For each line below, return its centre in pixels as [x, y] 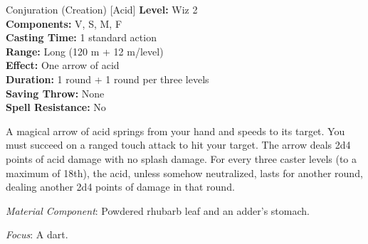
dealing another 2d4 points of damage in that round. [120, 187]
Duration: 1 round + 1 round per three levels [107, 79]
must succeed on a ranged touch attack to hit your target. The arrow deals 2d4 [178, 145]
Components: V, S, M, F [64, 23]
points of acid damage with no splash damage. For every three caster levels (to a [182, 158]
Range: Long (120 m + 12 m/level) [85, 51]
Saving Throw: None [55, 93]
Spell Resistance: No [56, 107]
